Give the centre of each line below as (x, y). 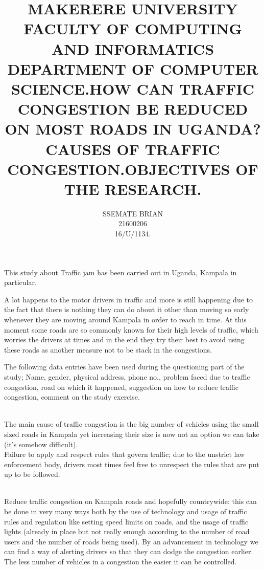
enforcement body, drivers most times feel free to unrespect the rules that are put (132, 464)
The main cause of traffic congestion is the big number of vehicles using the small (131, 424)
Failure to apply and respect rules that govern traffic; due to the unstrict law (125, 454)
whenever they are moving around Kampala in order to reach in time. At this (125, 319)
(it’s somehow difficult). (41, 444)
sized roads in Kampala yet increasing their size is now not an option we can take (132, 434)
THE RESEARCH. (133, 189)
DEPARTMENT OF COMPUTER (133, 68)
